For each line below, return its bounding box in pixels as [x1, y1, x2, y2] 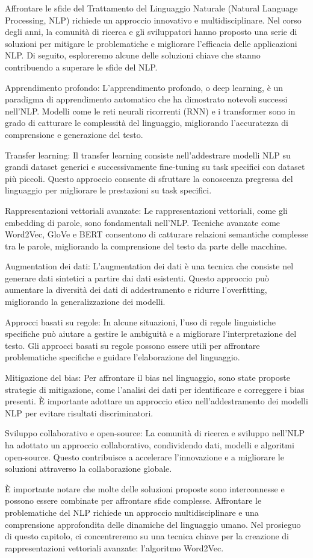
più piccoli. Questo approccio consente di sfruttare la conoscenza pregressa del [5, 172, 293, 184]
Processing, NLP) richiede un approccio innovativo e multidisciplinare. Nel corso [5, 13, 302, 26]
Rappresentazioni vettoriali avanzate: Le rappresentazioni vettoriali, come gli [5, 204, 288, 216]
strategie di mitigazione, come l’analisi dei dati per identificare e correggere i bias [5, 383, 305, 395]
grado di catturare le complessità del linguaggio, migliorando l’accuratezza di [5, 116, 288, 129]
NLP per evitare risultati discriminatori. [5, 406, 153, 419]
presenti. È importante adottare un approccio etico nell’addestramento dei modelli [5, 395, 308, 407]
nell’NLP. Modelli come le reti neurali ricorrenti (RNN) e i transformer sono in [5, 104, 296, 117]
